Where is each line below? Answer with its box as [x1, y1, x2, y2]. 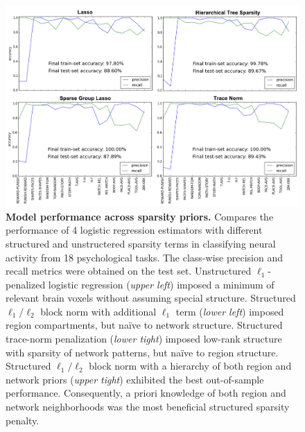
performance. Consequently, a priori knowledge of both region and [6, 386, 286, 400]
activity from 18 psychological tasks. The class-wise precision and [6, 250, 283, 264]
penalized [6, 277, 46, 291]
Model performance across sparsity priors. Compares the [6, 209, 274, 223]
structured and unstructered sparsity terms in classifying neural [6, 236, 276, 250]
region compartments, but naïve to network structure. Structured [6, 318, 283, 332]
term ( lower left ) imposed [175, 304, 284, 318]
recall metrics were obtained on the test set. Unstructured [6, 263, 252, 278]
